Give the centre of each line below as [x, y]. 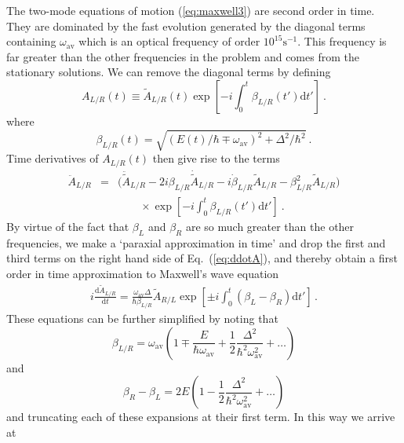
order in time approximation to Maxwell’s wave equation [143, 273]
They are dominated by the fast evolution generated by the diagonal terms [186, 26]
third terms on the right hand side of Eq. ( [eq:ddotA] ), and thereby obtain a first [202, 258]
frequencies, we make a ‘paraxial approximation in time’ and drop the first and [196, 242]
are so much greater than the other [270, 226]
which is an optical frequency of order [169, 41]
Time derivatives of [53, 158]
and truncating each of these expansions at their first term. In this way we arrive [201, 417]
